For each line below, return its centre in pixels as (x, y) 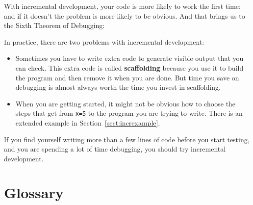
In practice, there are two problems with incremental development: (104, 41)
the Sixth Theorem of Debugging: (54, 25)
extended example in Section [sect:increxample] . (88, 123)
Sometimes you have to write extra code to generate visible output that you (129, 58)
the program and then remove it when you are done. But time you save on (127, 77)
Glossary (34, 192)
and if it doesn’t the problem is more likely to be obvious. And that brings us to (125, 15)
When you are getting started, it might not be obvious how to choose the (126, 103)
